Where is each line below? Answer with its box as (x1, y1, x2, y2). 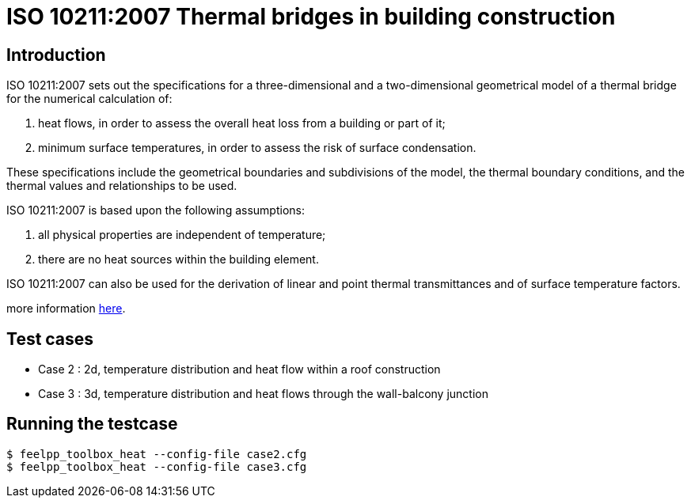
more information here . (6, 301, 126, 316)
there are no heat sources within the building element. (38, 252, 319, 267)
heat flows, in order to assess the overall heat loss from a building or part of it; (38, 116, 446, 131)
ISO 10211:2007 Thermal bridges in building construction (6, 3, 616, 30)
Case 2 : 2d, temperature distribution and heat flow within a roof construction (38, 362, 441, 377)
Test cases (6, 328, 94, 349)
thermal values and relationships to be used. (6, 179, 237, 193)
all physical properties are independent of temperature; (38, 228, 326, 242)
